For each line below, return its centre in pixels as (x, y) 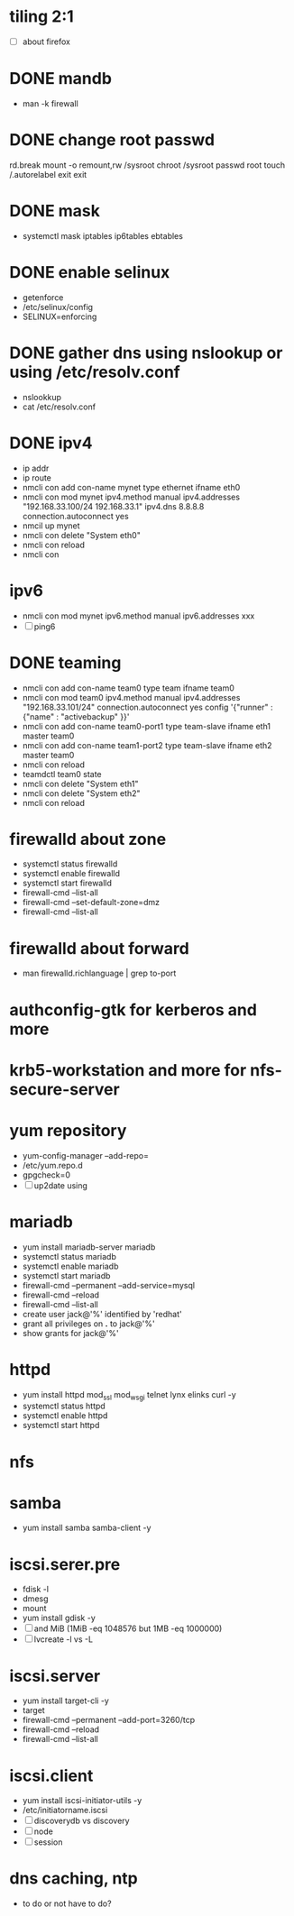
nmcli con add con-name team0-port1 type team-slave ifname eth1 (147, 726)
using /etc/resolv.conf (95, 372)
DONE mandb (61, 79)
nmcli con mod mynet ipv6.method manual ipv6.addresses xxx (138, 616)
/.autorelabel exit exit (48, 174)
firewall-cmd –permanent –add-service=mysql (109, 1285)
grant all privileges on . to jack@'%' (88, 1324)
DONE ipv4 (51, 443)
